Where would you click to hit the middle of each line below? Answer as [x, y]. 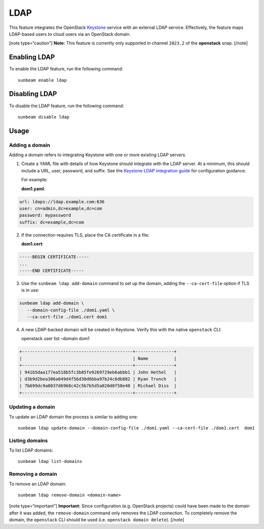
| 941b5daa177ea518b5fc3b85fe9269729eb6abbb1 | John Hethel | [98, 372]
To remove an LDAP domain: [38, 484]
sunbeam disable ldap [44, 117]
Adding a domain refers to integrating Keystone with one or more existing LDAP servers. [98, 155]
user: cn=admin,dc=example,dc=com [61, 209]
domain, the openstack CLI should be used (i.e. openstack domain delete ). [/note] [97, 520]
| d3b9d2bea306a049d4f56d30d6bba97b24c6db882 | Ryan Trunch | [98, 379]
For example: [34, 180]
